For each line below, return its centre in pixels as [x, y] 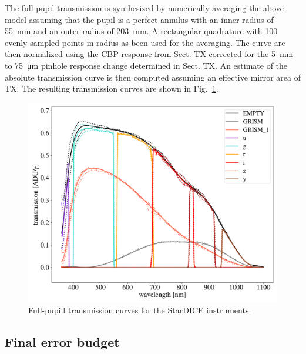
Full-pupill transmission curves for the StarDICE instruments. [140, 310]
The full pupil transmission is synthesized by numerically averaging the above [144, 8]
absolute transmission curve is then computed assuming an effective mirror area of [153, 77]
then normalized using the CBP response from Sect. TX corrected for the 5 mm [149, 54]
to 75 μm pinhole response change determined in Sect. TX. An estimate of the [146, 65]
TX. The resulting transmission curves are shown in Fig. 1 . [112, 88]
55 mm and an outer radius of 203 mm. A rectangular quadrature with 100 [141, 31]
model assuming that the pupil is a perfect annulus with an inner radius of [139, 19]
